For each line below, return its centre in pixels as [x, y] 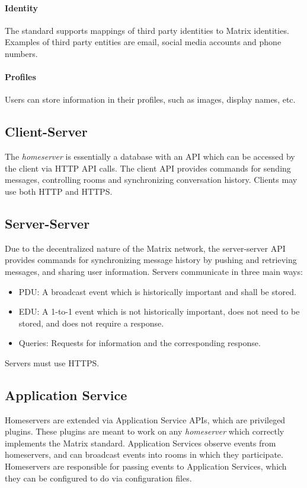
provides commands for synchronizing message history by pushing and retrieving [151, 260]
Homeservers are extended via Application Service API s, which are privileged [145, 419]
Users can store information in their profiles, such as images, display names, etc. [150, 99]
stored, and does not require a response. [91, 323]
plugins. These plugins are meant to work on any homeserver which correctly [145, 431]
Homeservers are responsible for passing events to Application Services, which [146, 466]
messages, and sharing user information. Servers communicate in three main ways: [154, 271]
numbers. [21, 53]
